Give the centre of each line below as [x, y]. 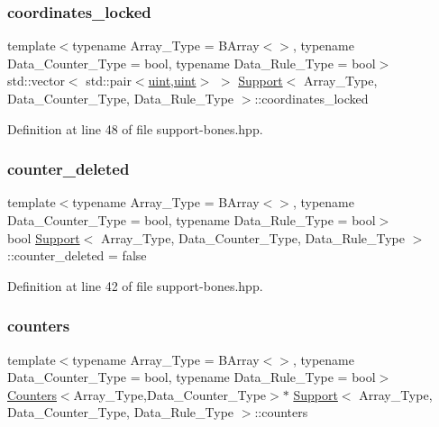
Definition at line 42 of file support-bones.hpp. [135, 285]
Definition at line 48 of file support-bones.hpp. [135, 128]
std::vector [36, 81]
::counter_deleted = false [77, 255]
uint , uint [172, 81]
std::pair [109, 81]
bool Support [44, 237]
